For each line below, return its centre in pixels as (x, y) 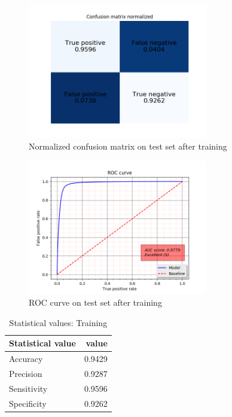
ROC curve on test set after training (95, 302)
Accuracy (26, 358)
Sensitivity (28, 388)
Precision (26, 373)
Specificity (28, 403)
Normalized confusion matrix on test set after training (128, 146)
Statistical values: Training (58, 322)
